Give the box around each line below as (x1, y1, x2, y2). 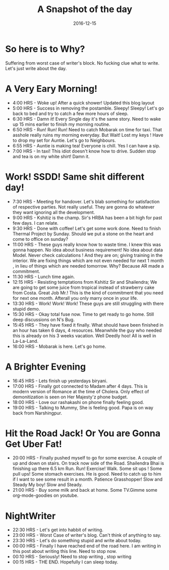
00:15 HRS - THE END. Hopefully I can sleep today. (12, 559, 119, 565)
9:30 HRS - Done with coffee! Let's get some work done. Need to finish (12, 225, 161, 231)
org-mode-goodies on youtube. (12, 492, 79, 498)
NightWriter (5, 510, 56, 522)
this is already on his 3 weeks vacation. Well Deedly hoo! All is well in (12, 332, 156, 339)
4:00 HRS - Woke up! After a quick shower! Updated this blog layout (12, 99, 155, 106)
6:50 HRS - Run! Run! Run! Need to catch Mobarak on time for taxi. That (12, 126, 162, 132)
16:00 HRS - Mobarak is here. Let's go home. (12, 343, 106, 349)
